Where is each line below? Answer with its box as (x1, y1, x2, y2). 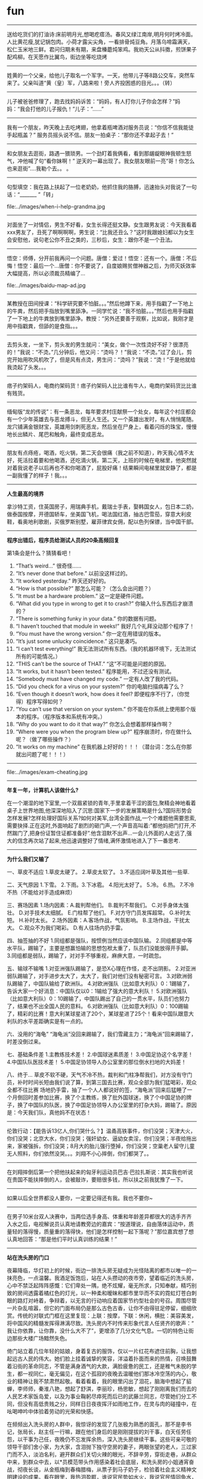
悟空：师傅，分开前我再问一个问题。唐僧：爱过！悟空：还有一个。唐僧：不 (7, 255, 192, 262)
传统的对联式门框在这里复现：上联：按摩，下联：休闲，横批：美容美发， (17, 1312, 197, 1319)
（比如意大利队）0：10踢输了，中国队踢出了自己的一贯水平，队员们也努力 (7, 995, 190, 1002)
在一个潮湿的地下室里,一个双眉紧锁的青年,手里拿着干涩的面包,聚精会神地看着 (7, 799, 196, 806)
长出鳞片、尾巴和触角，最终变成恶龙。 (11, 430, 107, 438)
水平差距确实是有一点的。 (22, 1018, 86, 1025)
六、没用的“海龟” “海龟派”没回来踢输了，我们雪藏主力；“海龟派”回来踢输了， (7, 1030, 196, 1037)
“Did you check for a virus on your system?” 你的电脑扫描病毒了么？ (15, 683, 185, 690)
